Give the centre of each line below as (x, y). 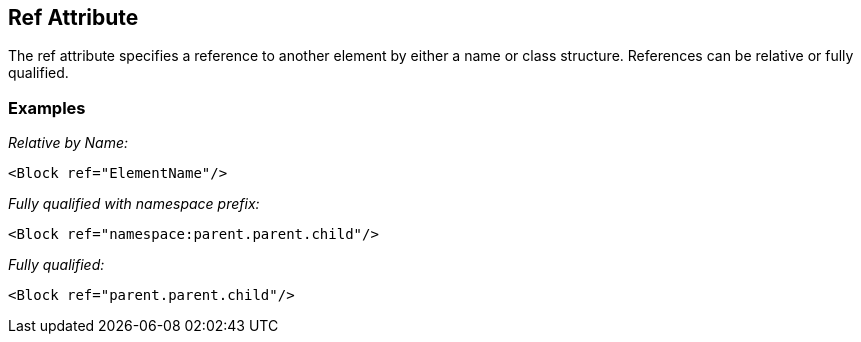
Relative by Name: (68, 143)
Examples (47, 107)
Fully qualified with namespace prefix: (134, 204)
